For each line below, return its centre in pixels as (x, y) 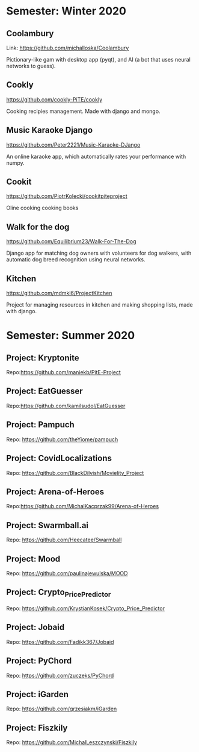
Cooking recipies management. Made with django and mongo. (83, 111)
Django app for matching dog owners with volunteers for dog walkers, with (99, 253)
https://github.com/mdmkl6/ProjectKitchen (59, 293)
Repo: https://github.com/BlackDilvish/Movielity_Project (75, 473)
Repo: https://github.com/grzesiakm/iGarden (62, 709)
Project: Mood (33, 559)
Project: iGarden (38, 694)
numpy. (16, 163)
